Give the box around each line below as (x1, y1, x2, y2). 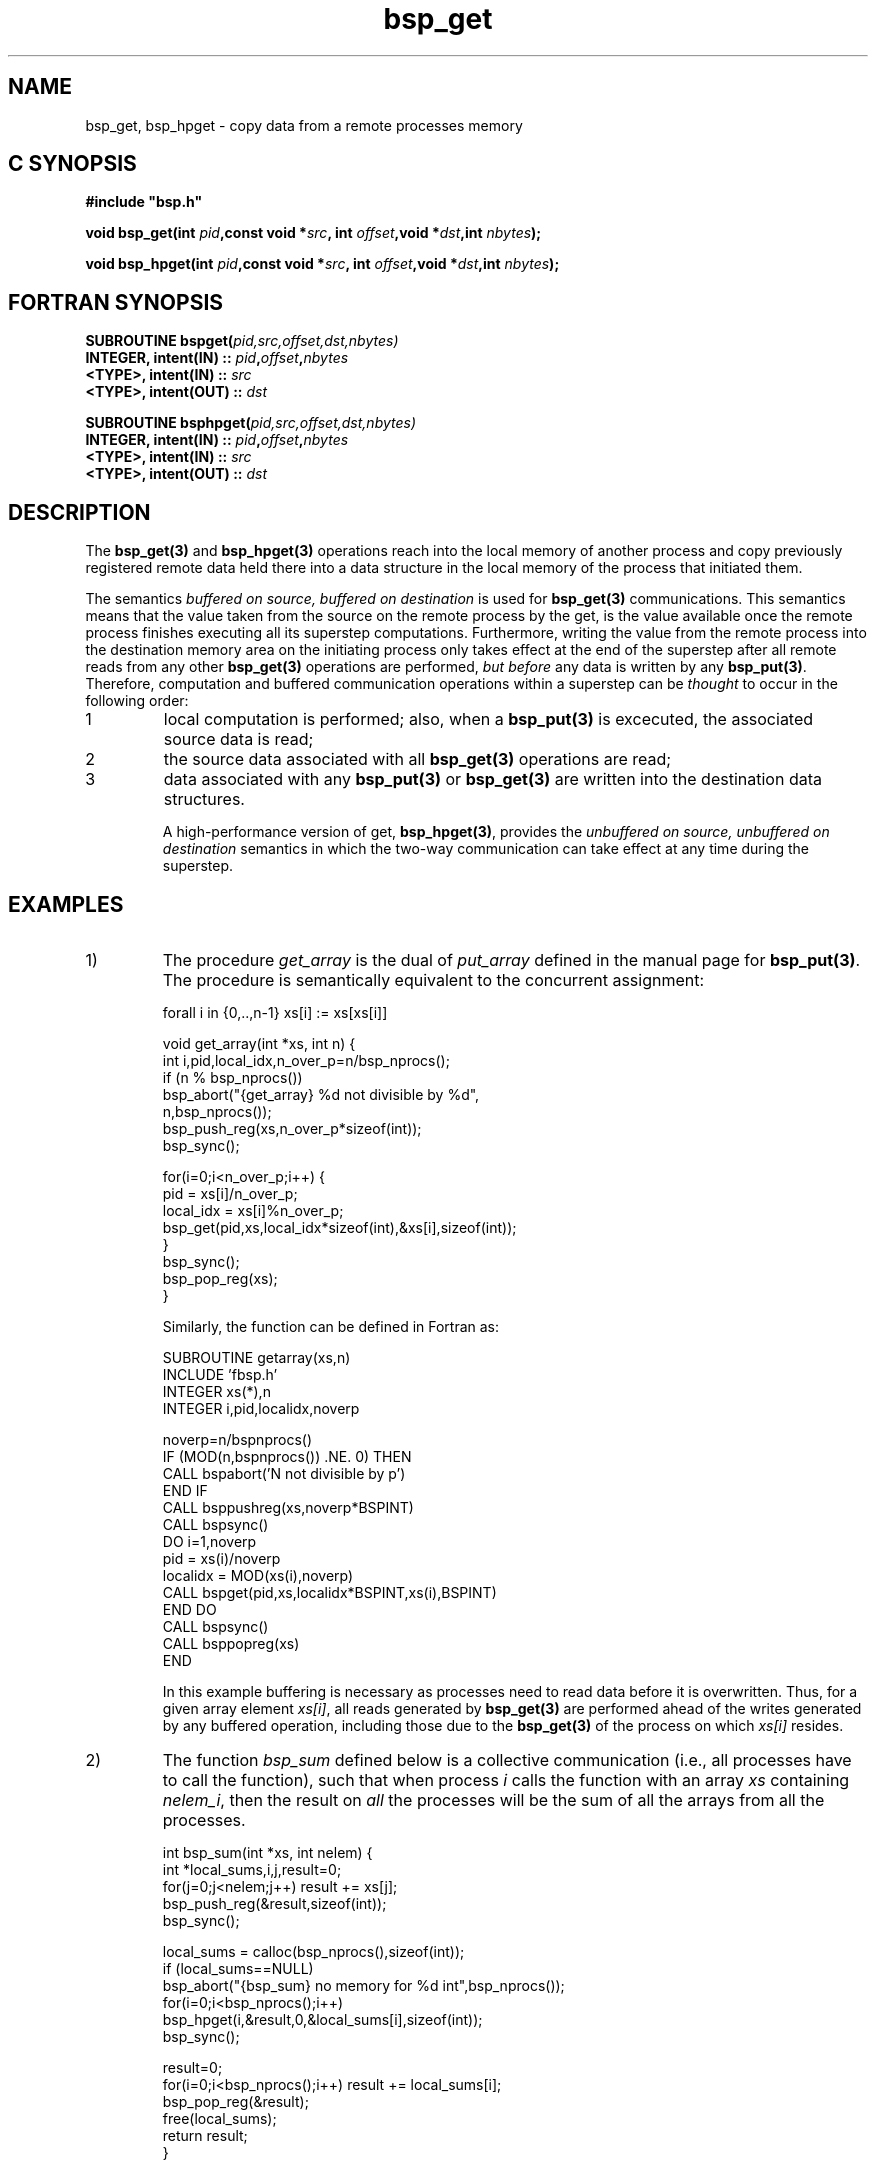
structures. (163, 789, 245, 810)
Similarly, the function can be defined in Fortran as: (162, 1317, 500, 1335)
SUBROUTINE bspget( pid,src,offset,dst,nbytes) (85, 332, 399, 350)
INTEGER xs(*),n (162, 1382, 271, 1400)
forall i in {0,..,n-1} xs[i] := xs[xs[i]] (162, 1003, 388, 1021)
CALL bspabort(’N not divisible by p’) (162, 1464, 406, 1482)
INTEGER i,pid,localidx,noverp (162, 1399, 360, 1417)
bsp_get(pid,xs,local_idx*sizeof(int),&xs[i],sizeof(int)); (162, 1218, 517, 1236)
